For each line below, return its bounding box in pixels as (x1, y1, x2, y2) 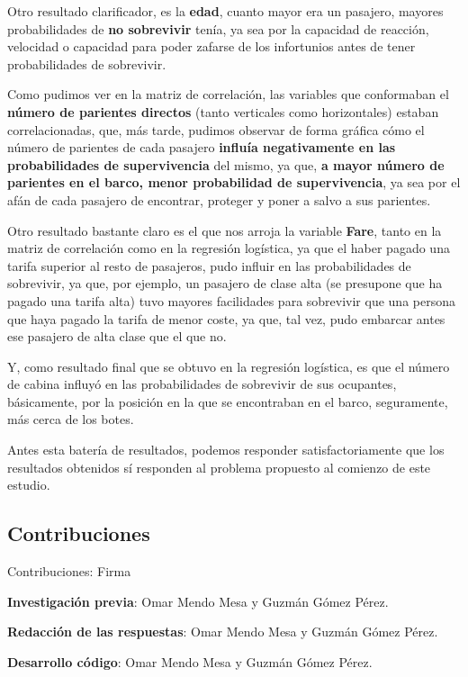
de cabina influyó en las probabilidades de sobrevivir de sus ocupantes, (7, 375, 397, 393)
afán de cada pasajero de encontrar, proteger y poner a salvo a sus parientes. (7, 190, 431, 209)
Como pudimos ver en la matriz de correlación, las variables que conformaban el (7, 85, 449, 104)
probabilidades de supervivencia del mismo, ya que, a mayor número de (7, 155, 445, 174)
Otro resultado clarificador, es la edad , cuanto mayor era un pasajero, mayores (7, 2, 444, 20)
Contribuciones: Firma (7, 562, 131, 581)
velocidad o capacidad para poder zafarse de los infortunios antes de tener (7, 37, 416, 56)
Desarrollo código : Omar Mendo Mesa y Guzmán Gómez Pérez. (7, 652, 373, 671)
